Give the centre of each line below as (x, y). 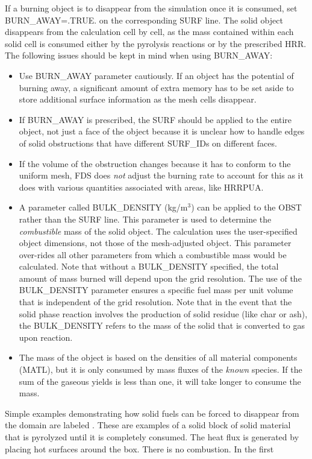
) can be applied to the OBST (246, 207)
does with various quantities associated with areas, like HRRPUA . (141, 187)
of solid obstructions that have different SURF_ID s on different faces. (148, 143)
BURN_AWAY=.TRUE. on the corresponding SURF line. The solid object (144, 20)
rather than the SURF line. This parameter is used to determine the (145, 219)
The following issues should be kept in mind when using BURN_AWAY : (139, 55)
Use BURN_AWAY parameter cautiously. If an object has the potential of (156, 75)
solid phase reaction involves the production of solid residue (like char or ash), (163, 313)
